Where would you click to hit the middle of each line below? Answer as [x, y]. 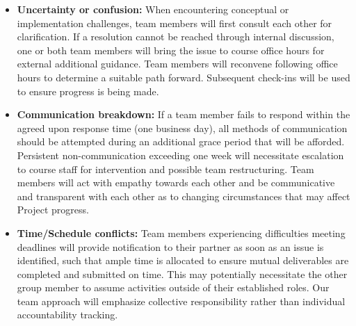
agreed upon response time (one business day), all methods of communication [182, 128]
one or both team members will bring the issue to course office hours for [171, 50]
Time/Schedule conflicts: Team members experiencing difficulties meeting [181, 233]
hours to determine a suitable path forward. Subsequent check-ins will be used [184, 77]
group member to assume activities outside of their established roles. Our [173, 287]
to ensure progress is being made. [88, 91]
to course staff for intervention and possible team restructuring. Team [165, 169]
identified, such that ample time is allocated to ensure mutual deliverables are [183, 260]
